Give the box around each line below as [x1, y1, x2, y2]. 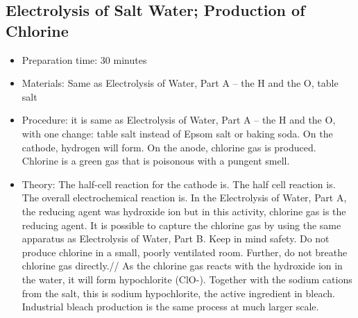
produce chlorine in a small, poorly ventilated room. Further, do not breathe [22, 244, 348, 259]
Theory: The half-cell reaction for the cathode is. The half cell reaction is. [22, 176, 336, 191]
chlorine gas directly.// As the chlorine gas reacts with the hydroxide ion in [22, 258, 343, 273]
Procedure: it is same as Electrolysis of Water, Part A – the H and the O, [22, 112, 336, 127]
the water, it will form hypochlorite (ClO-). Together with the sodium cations [22, 271, 352, 286]
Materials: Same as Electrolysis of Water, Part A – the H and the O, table [22, 76, 339, 90]
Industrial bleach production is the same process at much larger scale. [22, 299, 319, 314]
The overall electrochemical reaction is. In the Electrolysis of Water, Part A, [22, 190, 347, 205]
